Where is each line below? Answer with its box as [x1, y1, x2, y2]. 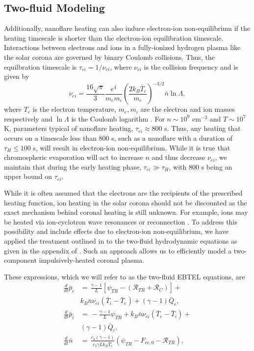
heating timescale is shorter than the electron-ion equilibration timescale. [4, 32, 224, 43]
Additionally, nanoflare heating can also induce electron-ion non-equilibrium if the [4, 23, 250, 33]
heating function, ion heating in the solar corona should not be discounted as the [4, 197, 247, 207]
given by [4, 71, 29, 81]
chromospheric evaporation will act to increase [4, 152, 143, 162]
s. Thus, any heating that [164, 123, 241, 133]
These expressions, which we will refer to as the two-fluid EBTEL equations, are [4, 271, 245, 281]
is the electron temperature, [32, 104, 116, 114]
